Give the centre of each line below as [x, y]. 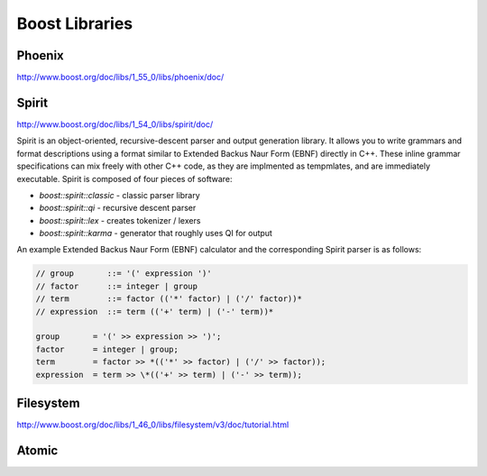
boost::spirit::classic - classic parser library [119, 195]
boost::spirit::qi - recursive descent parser [118, 208]
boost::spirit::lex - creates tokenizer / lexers [120, 220]
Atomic [37, 450]
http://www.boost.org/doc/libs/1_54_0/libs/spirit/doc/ [115, 124]
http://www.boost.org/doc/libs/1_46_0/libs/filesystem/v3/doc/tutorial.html [153, 425]
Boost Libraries [75, 23]
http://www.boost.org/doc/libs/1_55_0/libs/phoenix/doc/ [120, 78]
